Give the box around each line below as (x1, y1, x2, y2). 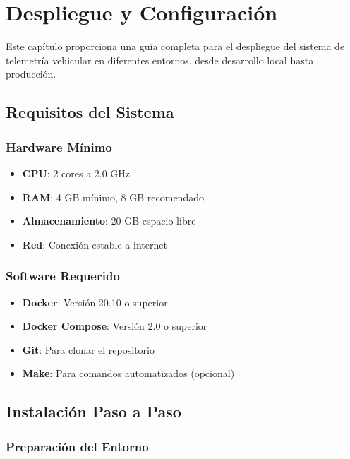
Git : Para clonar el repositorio (22, 342, 155, 357)
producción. (6, 66, 56, 81)
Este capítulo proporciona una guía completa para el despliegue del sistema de (6, 39, 345, 54)
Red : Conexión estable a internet (22, 237, 167, 251)
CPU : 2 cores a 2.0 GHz (22, 165, 131, 180)
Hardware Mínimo (6, 138, 112, 155)
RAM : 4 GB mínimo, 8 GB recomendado (22, 189, 204, 204)
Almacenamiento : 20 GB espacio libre (22, 213, 196, 228)
